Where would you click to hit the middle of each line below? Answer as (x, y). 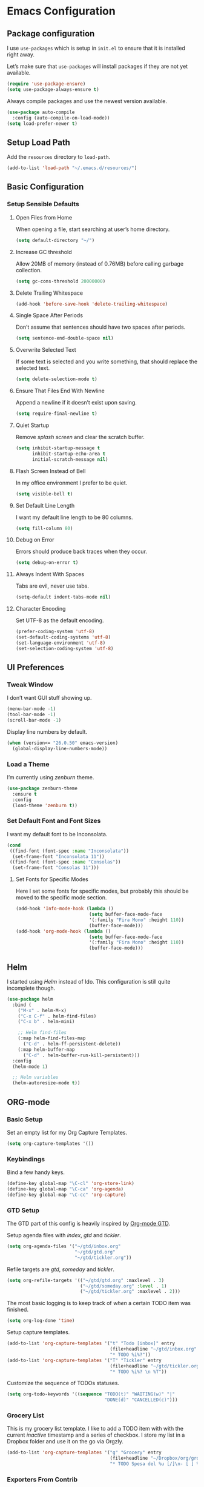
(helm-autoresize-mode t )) (46, 1083)
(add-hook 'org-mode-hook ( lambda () (63, 931)
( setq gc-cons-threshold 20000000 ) (61, 281)
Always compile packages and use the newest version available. (87, 101)
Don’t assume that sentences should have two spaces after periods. (100, 327)
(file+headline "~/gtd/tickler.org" (156, 1366)
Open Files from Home (44, 217)
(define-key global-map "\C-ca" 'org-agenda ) (65, 1189)
